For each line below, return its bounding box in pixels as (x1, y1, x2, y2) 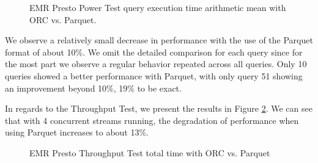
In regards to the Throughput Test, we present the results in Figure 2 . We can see (5, 102, 312, 115)
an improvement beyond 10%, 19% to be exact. (5, 81, 182, 94)
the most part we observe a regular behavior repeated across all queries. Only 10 (5, 57, 307, 70)
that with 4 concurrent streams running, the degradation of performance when (5, 114, 299, 126)
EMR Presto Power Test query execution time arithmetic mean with (29, 1, 286, 13)
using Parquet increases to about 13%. (5, 126, 149, 139)
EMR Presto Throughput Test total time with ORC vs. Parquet (29, 146, 270, 159)
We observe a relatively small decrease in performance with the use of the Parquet (5, 34, 313, 46)
